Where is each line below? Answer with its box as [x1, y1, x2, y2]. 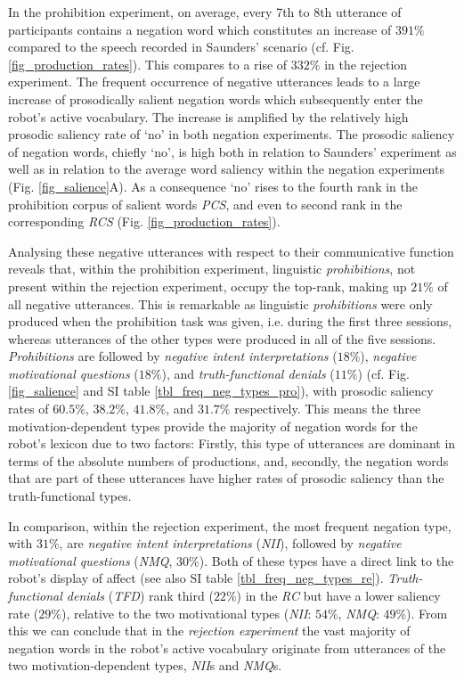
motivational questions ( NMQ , [8, 551, 173, 569]
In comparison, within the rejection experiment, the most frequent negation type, [8, 516, 452, 535]
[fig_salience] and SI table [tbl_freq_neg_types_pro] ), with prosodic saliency [8, 381, 434, 400]
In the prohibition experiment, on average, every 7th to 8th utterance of [8, 3, 402, 20]
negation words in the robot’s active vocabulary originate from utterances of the [8, 638, 446, 657]
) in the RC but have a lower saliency [236, 586, 441, 604]
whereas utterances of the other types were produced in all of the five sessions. [8, 329, 436, 348]
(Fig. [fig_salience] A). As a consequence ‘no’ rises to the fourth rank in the [8, 176, 418, 195]
